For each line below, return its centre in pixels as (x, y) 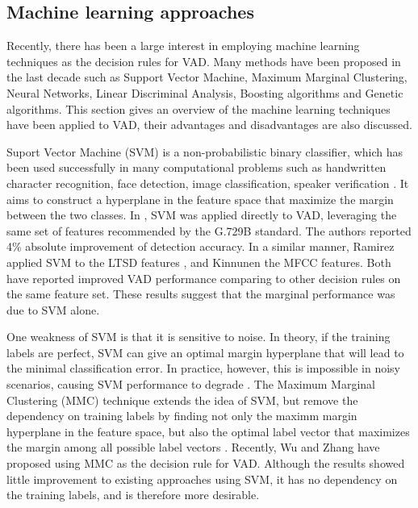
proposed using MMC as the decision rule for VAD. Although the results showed (206, 463)
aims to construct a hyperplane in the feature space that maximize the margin (200, 199)
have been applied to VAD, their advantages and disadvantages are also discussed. (209, 125)
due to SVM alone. (53, 309)
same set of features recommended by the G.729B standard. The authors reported (209, 230)
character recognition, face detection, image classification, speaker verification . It (208, 183)
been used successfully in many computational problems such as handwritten (196, 167)
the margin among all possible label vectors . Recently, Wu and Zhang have (193, 447)
